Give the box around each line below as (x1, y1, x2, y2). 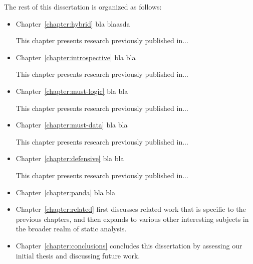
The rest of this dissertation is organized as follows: (4, 2, 162, 12)
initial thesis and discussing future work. (16, 250, 140, 260)
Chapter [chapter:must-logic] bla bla (16, 85, 128, 96)
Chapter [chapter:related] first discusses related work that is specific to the (16, 204, 246, 214)
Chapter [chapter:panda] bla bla (16, 187, 115, 197)
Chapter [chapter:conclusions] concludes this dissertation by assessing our (16, 240, 242, 250)
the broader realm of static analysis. (16, 223, 127, 234)
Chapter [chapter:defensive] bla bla (16, 153, 124, 164)
